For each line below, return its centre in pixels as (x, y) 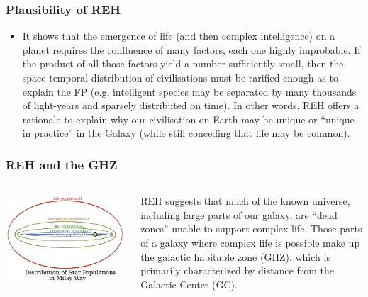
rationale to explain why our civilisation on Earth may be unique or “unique (188, 119)
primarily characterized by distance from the (238, 270)
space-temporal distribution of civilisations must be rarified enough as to (180, 77)
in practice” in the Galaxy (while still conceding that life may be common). (186, 133)
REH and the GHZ (62, 164)
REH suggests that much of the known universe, (245, 201)
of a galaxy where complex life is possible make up (250, 242)
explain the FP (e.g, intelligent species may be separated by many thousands (189, 91)
